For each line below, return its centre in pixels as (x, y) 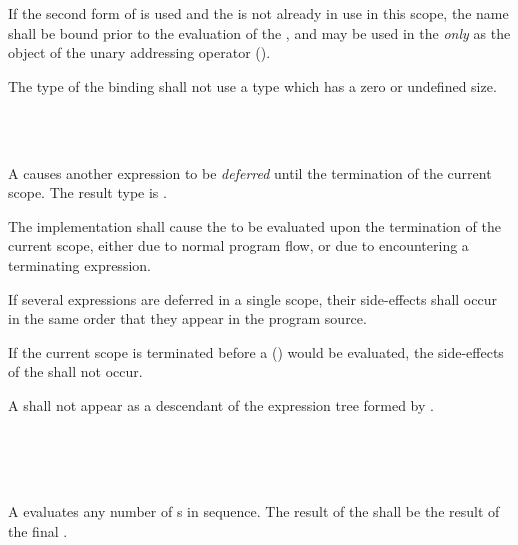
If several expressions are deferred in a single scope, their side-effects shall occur (252, 298)
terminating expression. (79, 264)
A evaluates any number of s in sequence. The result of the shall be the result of (254, 511)
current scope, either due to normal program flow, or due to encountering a (238, 245)
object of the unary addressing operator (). (139, 52)
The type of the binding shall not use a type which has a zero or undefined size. (252, 85)
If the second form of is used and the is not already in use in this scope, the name (258, 13)
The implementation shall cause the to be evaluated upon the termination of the (254, 225)
